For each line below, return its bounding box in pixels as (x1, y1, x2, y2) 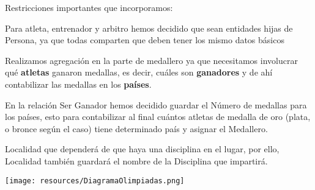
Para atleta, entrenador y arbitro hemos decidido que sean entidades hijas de (5, 21, 293, 34)
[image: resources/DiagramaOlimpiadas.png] (5, 176, 185, 185)
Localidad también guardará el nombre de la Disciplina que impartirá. (5, 154, 268, 167)
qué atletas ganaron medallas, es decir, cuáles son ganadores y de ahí (5, 66, 273, 79)
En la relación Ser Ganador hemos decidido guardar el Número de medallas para (5, 98, 307, 111)
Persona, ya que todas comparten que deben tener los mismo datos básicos (5, 33, 284, 46)
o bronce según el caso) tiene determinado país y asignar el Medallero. (5, 122, 268, 135)
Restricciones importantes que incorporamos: (5, 1, 173, 13)
